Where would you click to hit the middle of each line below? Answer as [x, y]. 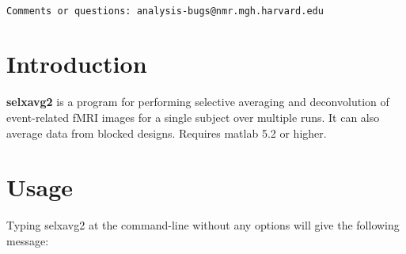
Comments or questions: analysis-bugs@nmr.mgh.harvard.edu [165, 11]
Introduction [77, 64]
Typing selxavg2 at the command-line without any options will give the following [203, 225]
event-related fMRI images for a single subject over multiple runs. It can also [193, 117]
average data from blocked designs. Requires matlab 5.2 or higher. [167, 133]
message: [28, 240]
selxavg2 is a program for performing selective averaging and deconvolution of [198, 102]
